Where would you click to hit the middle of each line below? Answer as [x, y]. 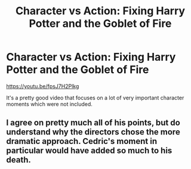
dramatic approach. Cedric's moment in [81, 141]
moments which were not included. [49, 104]
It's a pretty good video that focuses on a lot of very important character [95, 98]
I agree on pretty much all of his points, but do [93, 123]
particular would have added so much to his [89, 151]
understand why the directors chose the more [93, 132]
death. [19, 160]
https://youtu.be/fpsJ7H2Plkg [43, 86]
